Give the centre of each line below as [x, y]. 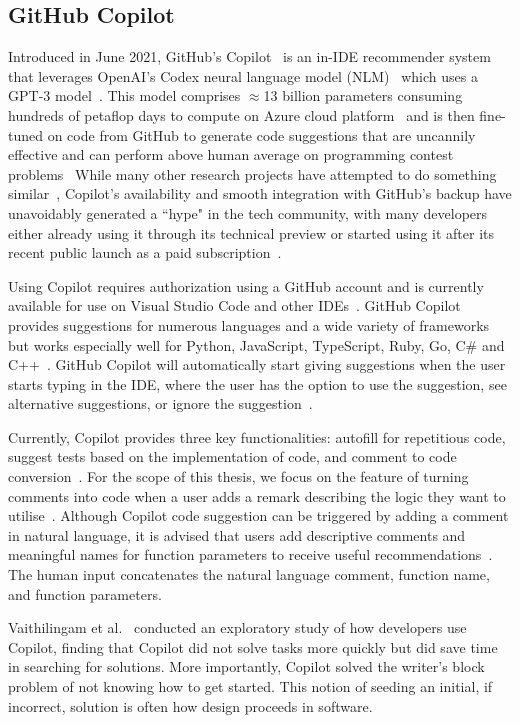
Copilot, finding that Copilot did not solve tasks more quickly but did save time [253, 646]
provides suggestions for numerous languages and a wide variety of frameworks [249, 324]
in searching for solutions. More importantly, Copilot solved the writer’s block [246, 666]
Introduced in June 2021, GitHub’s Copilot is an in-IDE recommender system [249, 56]
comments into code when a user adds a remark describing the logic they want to [257, 495]
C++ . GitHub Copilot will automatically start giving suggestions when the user [257, 364]
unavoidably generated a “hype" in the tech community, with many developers [248, 212]
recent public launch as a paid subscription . [145, 252]
